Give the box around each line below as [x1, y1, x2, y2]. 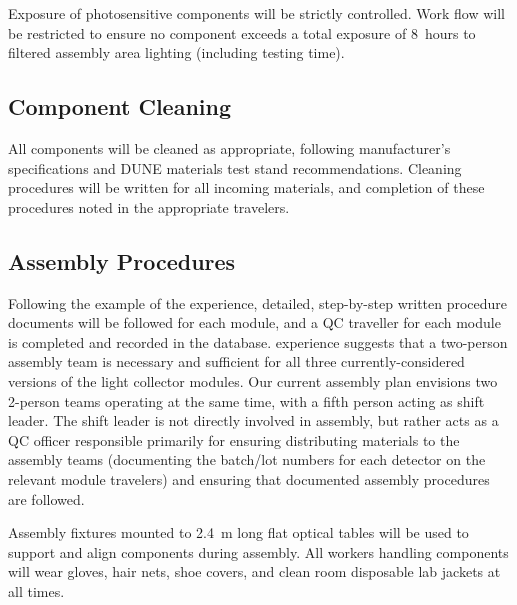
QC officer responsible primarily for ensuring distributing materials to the [8, 429, 460, 450]
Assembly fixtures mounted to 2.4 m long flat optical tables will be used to [8, 522, 469, 543]
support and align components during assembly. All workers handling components [8, 541, 509, 562]
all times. [8, 580, 65, 601]
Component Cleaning [8, 91, 232, 122]
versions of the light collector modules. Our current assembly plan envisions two [8, 370, 498, 391]
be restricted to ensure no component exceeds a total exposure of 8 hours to [8, 22, 476, 43]
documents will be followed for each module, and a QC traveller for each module [8, 312, 501, 333]
